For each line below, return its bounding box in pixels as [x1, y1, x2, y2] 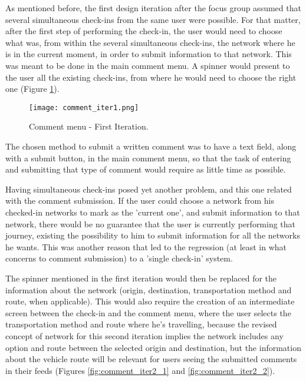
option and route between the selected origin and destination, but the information [5, 341, 301, 353]
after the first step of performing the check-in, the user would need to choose [5, 25, 282, 37]
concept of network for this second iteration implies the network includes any [5, 329, 284, 342]
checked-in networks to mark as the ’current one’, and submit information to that [5, 206, 300, 218]
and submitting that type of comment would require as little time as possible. [5, 163, 286, 175]
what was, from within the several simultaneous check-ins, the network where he [5, 36, 295, 48]
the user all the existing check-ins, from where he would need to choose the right [5, 71, 297, 83]
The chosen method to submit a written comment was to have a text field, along [5, 140, 297, 152]
